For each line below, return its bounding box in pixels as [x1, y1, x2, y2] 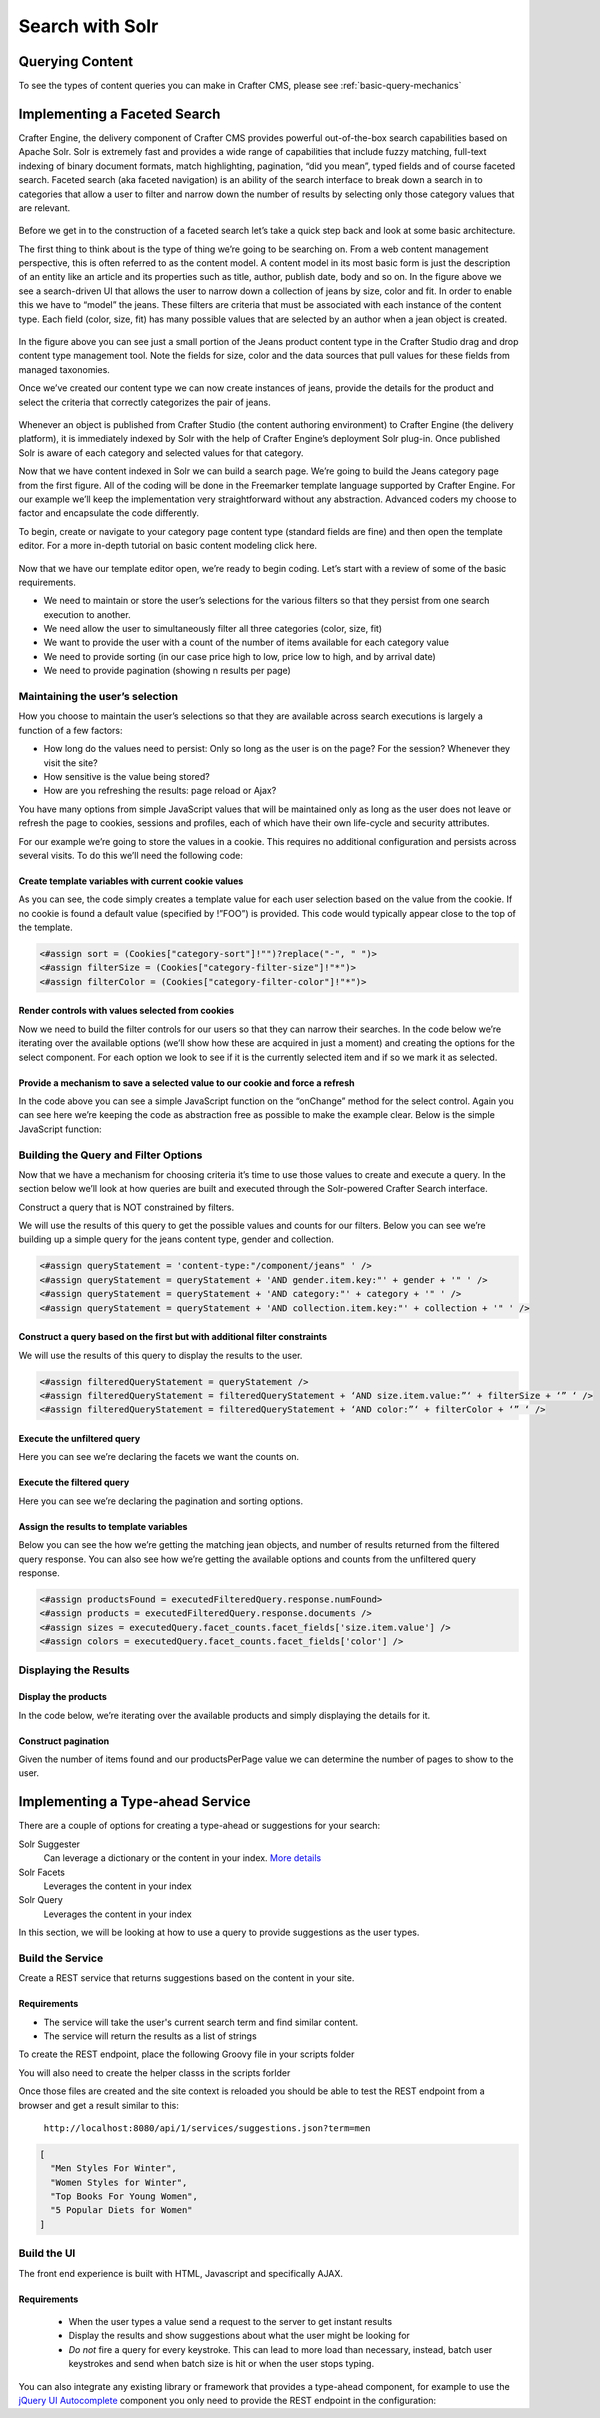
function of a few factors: [18, 724, 124, 736]
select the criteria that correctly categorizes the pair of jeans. [18, 396, 272, 408]
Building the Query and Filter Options [18, 1148, 203, 1162]
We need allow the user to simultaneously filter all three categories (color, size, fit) [43, 623, 383, 635]
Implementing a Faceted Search [18, 105, 221, 122]
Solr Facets [18, 1866, 65, 1878]
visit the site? [43, 756, 99, 769]
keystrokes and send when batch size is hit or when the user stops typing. [68, 2358, 375, 2370]
